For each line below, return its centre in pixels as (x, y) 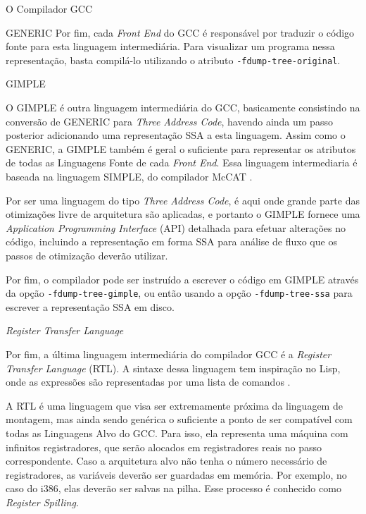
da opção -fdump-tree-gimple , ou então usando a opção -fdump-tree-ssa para (179, 293)
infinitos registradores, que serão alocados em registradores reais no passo (164, 447)
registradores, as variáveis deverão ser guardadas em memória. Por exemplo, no (176, 474)
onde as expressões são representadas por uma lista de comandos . (148, 382)
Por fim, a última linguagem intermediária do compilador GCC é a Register (169, 354)
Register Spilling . (42, 502)
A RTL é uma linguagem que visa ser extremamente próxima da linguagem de (174, 405)
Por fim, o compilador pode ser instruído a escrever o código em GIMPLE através (182, 279)
